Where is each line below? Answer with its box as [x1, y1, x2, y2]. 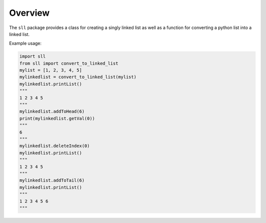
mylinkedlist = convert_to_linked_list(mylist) [19, 74, 136, 80]
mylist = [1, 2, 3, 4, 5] [19, 67, 82, 73]
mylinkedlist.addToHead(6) [19, 109, 85, 114]
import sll [19, 54, 46, 59]
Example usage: [9, 40, 42, 46]
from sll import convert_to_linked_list [19, 61, 118, 66]
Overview [9, 7, 50, 18]
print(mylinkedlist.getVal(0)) [19, 116, 96, 121]
